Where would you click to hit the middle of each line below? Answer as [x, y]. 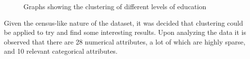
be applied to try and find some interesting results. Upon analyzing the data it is [125, 32]
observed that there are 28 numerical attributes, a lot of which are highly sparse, [125, 41]
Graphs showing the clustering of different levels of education [115, 6]
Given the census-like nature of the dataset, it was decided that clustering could [124, 22]
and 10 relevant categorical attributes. [61, 51]
